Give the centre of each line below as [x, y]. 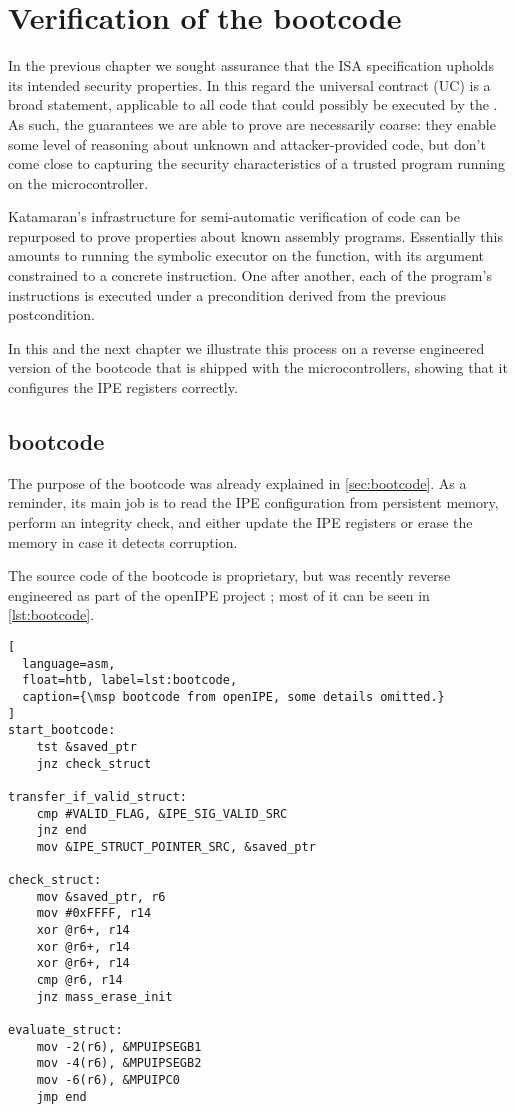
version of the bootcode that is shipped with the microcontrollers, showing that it [258, 367]
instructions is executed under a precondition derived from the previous [227, 294]
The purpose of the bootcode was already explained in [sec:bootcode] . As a [237, 482]
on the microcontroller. [78, 182]
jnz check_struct [94, 763]
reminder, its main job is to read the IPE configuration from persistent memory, [253, 502]
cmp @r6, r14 [79, 980]
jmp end [61, 1096]
